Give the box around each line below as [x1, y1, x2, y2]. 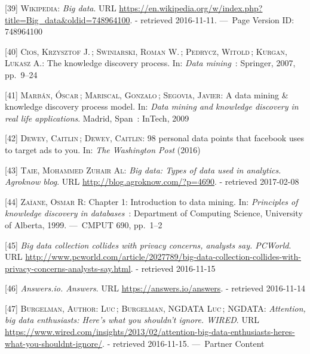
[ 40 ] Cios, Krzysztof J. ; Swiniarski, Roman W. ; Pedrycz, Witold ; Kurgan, [5, 45, 287, 57]
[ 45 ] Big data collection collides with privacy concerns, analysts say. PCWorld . [5, 238, 291, 251]
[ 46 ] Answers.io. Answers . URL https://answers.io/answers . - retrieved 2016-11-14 [5, 282, 305, 294]
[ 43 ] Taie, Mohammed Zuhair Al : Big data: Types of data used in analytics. [5, 163, 281, 176]
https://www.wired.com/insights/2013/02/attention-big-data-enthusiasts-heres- [5, 325, 295, 338]
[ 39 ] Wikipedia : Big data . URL [5, 2, 116, 14]
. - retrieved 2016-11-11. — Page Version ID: [130, 13, 294, 26]
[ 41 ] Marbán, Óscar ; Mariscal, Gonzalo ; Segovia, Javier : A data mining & [5, 88, 288, 101]
